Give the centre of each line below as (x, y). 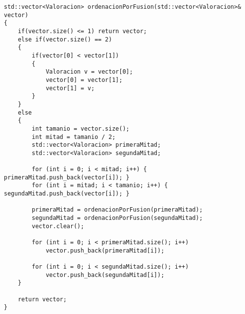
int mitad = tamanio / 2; (74, 137)
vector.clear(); (58, 226)
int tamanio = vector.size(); (81, 128)
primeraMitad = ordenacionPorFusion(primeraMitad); (117, 210)
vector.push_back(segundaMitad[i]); (105, 275)
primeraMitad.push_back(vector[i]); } (67, 177)
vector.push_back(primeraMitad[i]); (105, 250)
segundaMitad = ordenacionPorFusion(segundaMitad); (117, 218)
